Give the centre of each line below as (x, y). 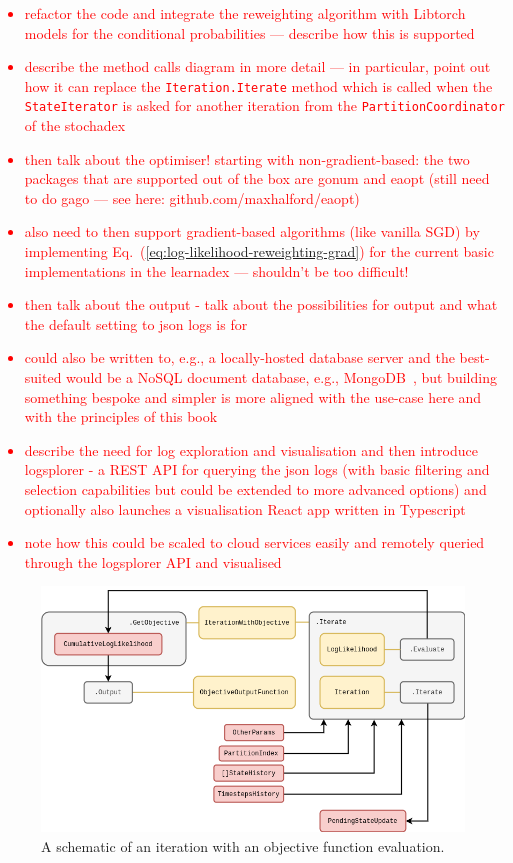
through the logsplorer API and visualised (153, 561)
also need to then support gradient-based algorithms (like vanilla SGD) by (252, 231)
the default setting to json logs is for (136, 323)
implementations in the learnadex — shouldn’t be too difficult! (216, 270)
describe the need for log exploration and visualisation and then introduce (251, 449)
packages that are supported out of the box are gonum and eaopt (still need (257, 178)
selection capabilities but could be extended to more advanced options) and (255, 489)
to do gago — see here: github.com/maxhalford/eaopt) (192, 197)
